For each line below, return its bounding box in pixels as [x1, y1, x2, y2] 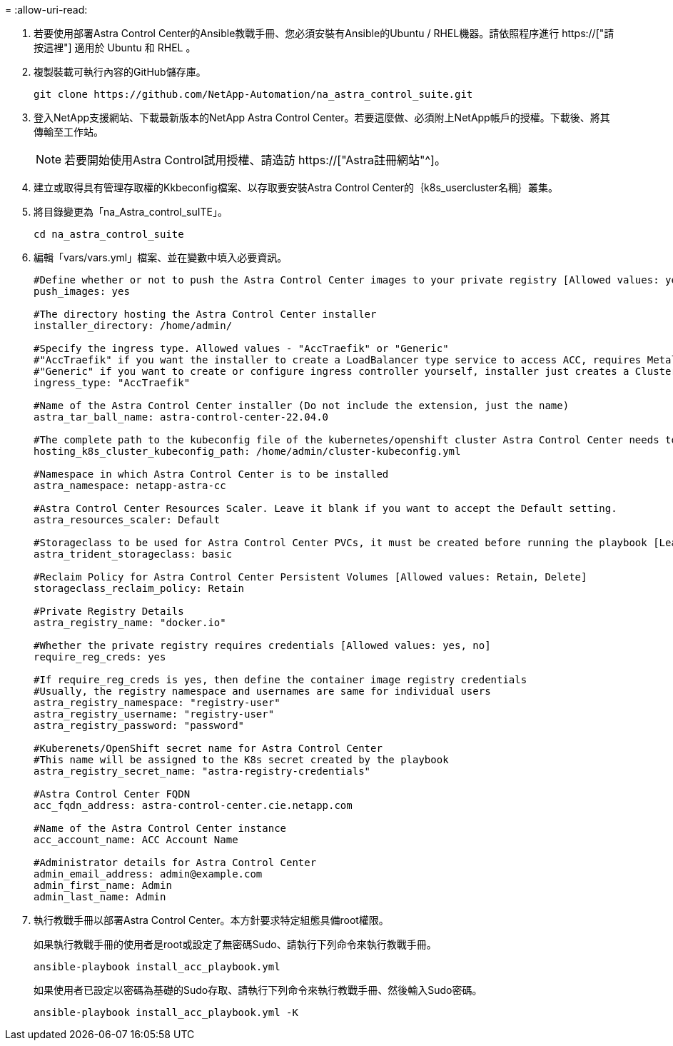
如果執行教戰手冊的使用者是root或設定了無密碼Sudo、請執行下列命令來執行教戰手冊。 [34, 938, 437, 950]
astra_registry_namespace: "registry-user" [34, 697, 280, 708]
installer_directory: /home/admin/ [34, 320, 233, 331]
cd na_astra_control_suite [34, 228, 184, 240]
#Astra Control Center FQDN [34, 788, 191, 800]
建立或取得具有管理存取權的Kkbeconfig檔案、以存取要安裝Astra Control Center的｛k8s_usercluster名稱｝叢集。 [34, 181, 559, 193]
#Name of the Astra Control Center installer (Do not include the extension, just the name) [34, 400, 570, 411]
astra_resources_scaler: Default [34, 514, 221, 525]
